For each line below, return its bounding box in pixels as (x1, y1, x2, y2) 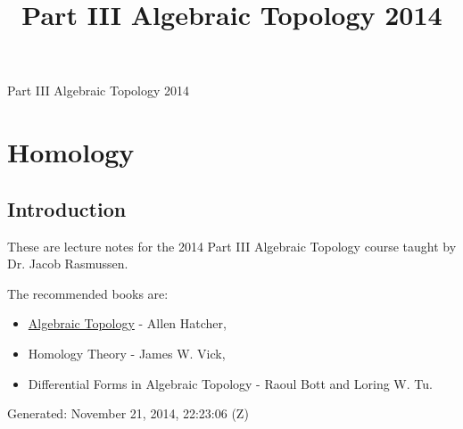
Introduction (7, 194, 127, 222)
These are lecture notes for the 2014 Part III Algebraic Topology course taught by (7, 236, 457, 255)
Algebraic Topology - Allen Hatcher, (28, 314, 227, 333)
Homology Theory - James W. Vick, (28, 343, 226, 362)
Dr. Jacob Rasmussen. (7, 254, 128, 273)
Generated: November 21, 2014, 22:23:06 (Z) (7, 404, 249, 423)
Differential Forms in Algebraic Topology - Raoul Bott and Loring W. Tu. (28, 374, 433, 392)
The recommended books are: (7, 284, 169, 302)
